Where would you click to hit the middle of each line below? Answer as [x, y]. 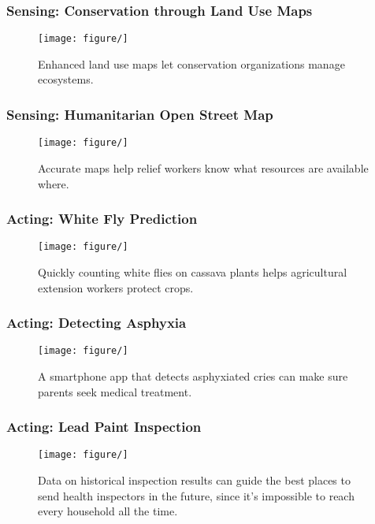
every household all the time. [108, 511]
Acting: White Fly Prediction [102, 219]
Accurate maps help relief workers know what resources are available [203, 167]
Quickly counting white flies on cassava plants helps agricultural [193, 272]
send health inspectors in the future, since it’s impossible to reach [196, 495]
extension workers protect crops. [116, 287]
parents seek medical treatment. [115, 391]
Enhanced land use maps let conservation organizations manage [191, 63]
